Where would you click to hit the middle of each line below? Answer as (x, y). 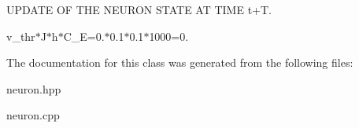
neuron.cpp (33, 115)
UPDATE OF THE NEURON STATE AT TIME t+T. (139, 9)
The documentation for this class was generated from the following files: (180, 62)
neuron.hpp (34, 88)
